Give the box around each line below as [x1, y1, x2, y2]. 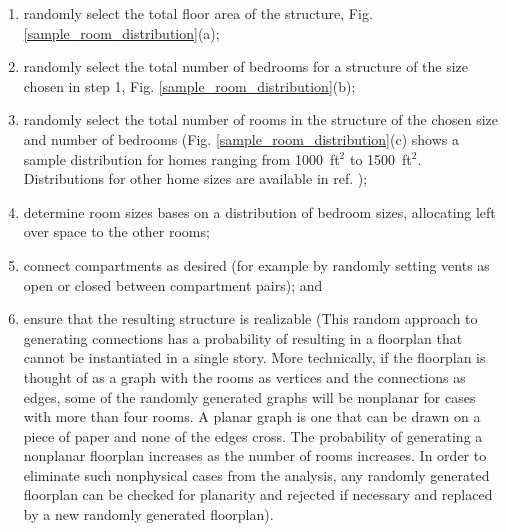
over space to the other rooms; [23, 221, 210, 242]
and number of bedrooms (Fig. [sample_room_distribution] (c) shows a [23, 128, 459, 149]
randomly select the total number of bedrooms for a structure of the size [23, 56, 469, 77]
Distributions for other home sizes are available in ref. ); [23, 168, 368, 189]
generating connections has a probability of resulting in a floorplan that [23, 327, 463, 348]
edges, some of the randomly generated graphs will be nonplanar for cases [23, 386, 476, 407]
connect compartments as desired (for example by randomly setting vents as [23, 254, 490, 275]
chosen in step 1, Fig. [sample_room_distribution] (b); [23, 75, 356, 96]
